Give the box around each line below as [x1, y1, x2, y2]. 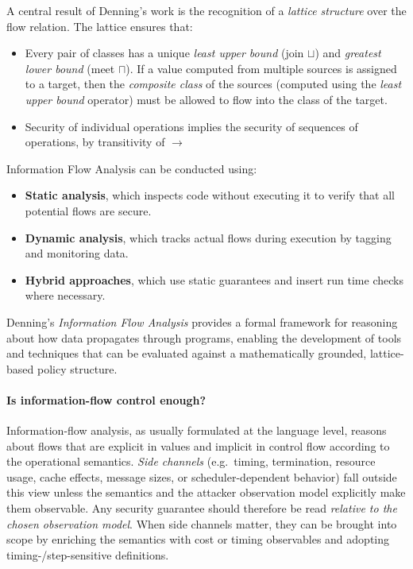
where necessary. [25, 287, 106, 304]
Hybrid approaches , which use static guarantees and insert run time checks [25, 271, 403, 288]
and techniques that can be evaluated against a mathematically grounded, [6, 345, 367, 362]
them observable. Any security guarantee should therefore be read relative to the [6, 500, 397, 517]
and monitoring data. [25, 245, 129, 261]
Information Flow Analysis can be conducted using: [6, 160, 257, 176]
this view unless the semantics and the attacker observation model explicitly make [6, 484, 406, 501]
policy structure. [37, 360, 118, 377]
